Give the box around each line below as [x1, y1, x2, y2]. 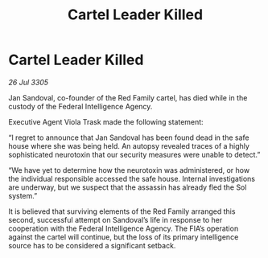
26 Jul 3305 [8, 77, 49, 87]
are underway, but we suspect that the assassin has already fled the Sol [8, 182, 247, 192]
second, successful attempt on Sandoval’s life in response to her [8, 215, 223, 224]
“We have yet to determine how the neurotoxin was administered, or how [8, 165, 250, 174]
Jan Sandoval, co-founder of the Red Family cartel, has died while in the [8, 92, 248, 102]
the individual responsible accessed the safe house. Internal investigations [8, 174, 256, 183]
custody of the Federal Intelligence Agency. [8, 101, 153, 111]
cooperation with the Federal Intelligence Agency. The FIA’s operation [8, 223, 239, 233]
